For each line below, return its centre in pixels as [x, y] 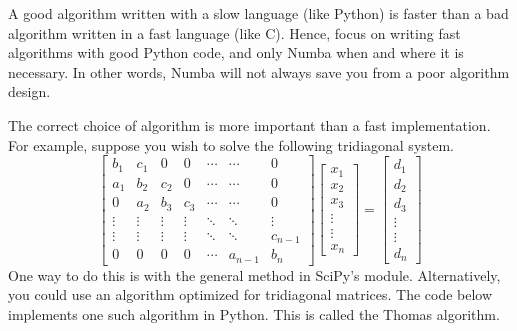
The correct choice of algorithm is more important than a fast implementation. [249, 124]
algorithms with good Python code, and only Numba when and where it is [236, 52]
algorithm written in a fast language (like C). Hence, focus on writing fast [234, 32]
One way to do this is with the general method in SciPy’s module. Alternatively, [254, 274]
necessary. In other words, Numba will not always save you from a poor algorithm [259, 71]
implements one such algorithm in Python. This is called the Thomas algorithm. [254, 313]
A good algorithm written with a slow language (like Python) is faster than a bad [258, 13]
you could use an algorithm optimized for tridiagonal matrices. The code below [250, 294]
